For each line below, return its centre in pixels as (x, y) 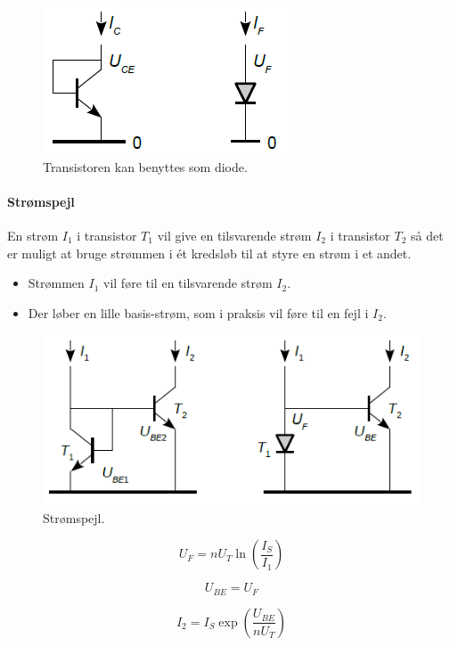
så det (427, 235)
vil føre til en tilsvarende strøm (188, 283)
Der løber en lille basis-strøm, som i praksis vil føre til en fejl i (198, 312)
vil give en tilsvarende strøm (234, 235)
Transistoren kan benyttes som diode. (145, 166)
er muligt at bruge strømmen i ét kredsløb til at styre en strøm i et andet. (209, 253)
